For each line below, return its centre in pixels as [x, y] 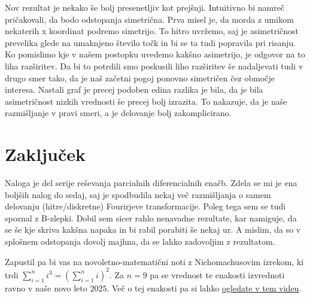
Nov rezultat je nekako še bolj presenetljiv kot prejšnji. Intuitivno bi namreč [145, 7]
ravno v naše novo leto [46, 288]
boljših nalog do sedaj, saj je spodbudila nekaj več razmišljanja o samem [138, 194]
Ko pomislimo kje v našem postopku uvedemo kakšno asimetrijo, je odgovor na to [155, 54]
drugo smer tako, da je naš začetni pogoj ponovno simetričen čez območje [140, 77]
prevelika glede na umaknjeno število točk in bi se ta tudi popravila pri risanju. [151, 42]
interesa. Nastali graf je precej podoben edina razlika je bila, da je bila [134, 89]
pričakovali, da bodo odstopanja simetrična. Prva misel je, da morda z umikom [149, 19]
